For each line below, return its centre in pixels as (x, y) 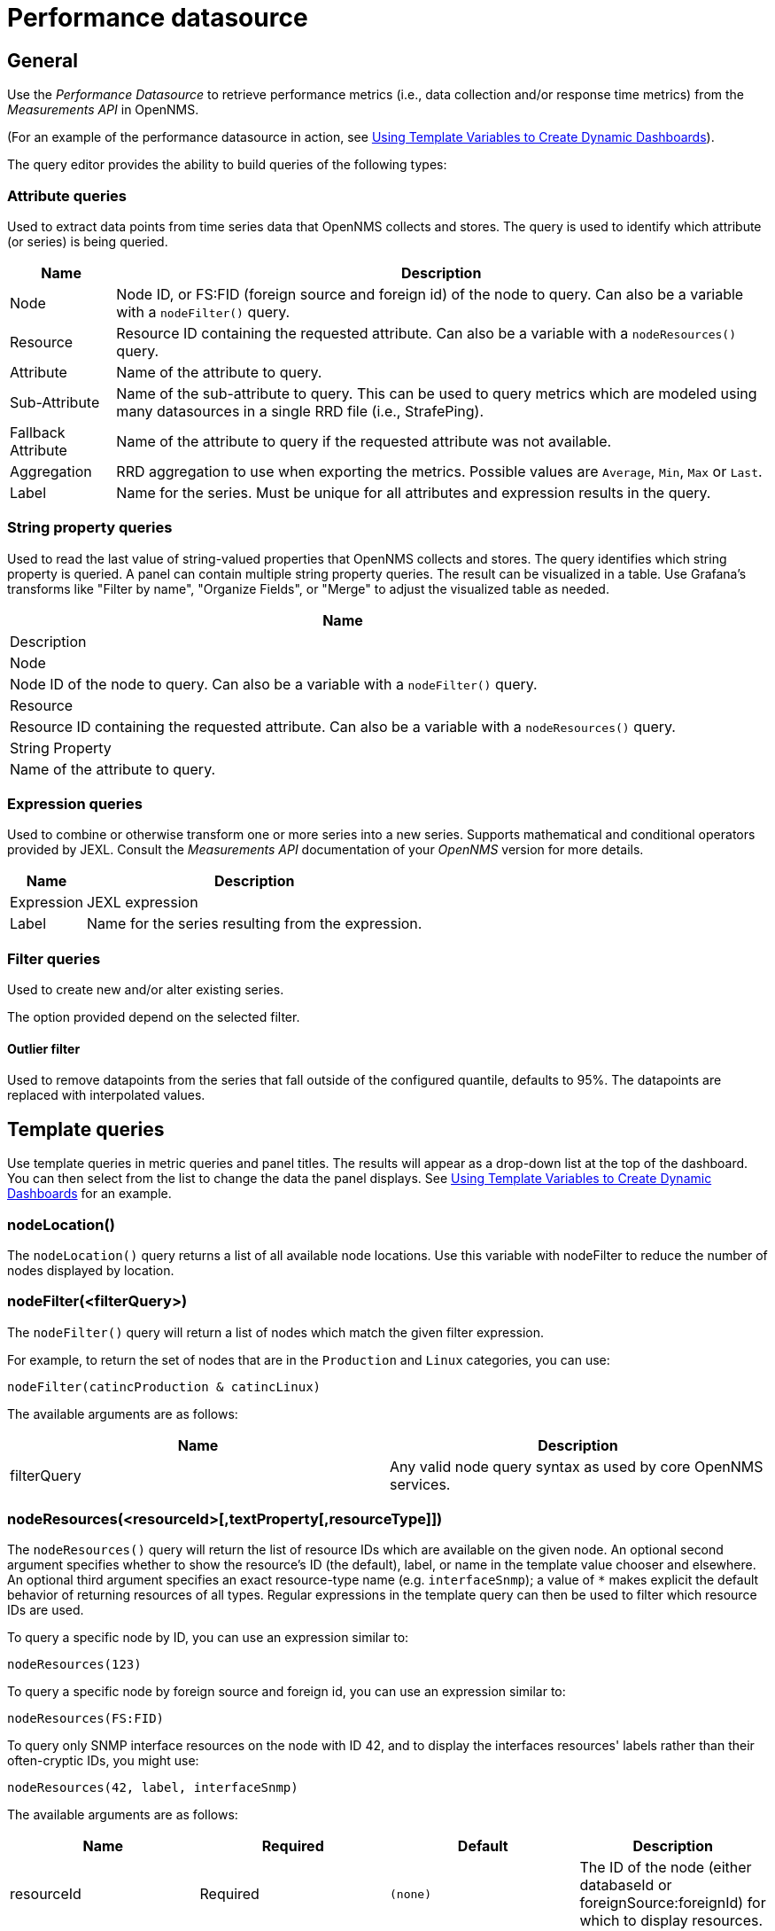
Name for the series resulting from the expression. (255, 924)
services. (420, 1484)
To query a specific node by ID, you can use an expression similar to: (208, 1638)
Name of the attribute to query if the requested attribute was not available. (364, 441)
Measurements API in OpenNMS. (103, 110)
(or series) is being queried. (88, 241)
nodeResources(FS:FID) (86, 1719)
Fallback (38, 432)
